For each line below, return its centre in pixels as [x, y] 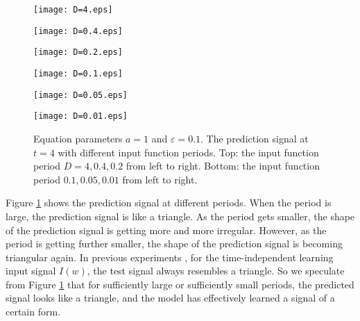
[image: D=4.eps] [73, 10]
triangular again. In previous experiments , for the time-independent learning [170, 257]
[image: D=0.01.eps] [81, 116]
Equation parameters [78, 138]
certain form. [33, 312]
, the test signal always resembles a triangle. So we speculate [216, 271]
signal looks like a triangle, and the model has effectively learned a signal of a [170, 298]
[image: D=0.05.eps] [81, 95]
